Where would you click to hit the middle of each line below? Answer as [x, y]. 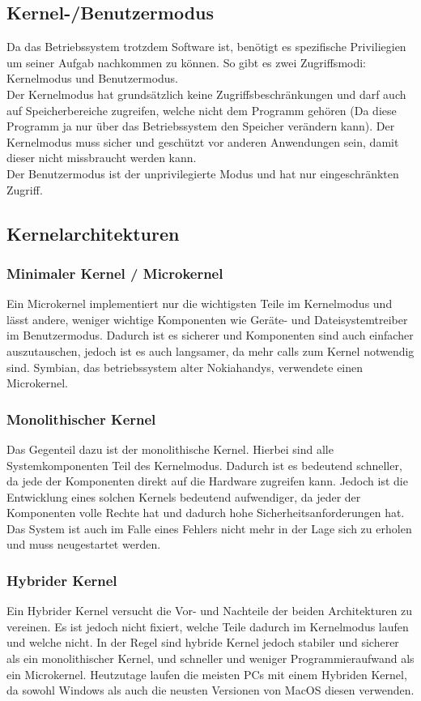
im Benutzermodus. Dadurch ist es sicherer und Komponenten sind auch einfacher [210, 335]
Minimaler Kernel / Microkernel [115, 273]
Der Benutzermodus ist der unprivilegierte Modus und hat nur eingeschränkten [203, 173]
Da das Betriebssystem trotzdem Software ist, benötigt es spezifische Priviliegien [206, 47]
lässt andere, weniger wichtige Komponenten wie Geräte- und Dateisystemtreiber [207, 319]
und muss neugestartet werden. [84, 544]
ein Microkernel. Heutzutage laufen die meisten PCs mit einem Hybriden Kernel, [207, 674]
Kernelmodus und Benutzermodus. [93, 78]
